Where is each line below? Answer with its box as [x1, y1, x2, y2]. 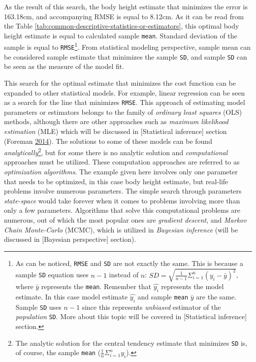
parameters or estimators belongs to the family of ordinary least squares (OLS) [4, 106, 242, 117]
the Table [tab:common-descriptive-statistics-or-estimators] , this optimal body [4, 21, 239, 31]
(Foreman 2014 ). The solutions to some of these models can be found [4, 135, 212, 146]
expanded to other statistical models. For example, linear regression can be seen [4, 87, 245, 98]
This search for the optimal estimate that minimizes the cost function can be [4, 78, 236, 88]
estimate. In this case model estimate [15, 291, 128, 301]
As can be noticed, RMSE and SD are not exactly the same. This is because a [15, 258, 243, 268]
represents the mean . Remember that [41, 281, 151, 292]
